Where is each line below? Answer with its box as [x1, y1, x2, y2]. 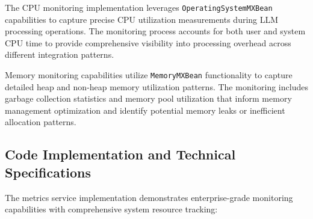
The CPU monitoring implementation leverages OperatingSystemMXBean [5, 1, 273, 13]
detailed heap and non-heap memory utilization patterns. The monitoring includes [5, 80, 308, 93]
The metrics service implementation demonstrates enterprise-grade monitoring [5, 191, 293, 203]
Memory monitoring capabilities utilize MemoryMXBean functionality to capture [5, 69, 293, 81]
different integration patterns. [5, 48, 114, 61]
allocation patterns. [5, 116, 76, 128]
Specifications [5, 162, 91, 181]
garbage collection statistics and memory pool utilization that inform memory [5, 92, 292, 105]
